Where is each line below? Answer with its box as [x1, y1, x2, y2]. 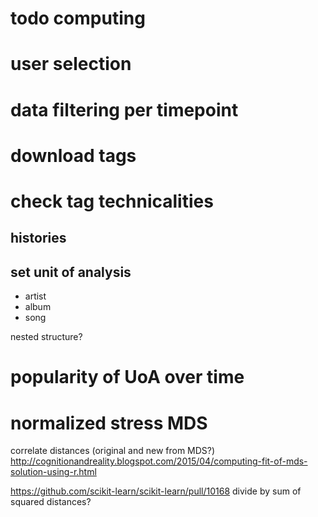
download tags [10, 144, 137, 167]
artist [24, 290, 47, 302]
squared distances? [10, 496, 92, 508]
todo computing [10, 7, 146, 30]
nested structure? [10, 331, 83, 343]
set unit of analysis [10, 263, 132, 281]
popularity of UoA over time [10, 366, 245, 389]
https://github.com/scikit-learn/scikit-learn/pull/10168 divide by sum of [10, 485, 302, 497]
